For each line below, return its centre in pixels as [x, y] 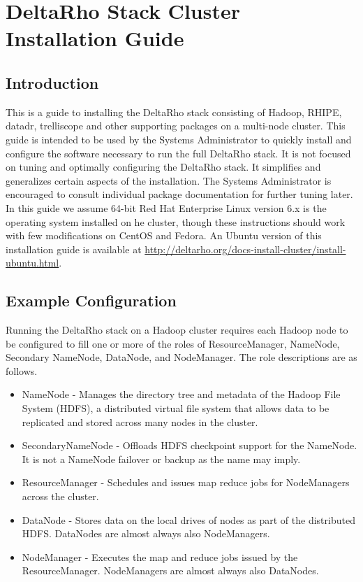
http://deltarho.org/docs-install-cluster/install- [245, 249]
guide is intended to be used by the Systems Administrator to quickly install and [179, 139]
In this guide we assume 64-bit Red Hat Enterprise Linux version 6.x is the [166, 207]
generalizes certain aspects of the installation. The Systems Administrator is [169, 180]
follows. [22, 370]
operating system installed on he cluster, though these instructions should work [176, 221]
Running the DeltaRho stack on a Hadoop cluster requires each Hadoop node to [177, 330]
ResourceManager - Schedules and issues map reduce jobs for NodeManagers [186, 482]
